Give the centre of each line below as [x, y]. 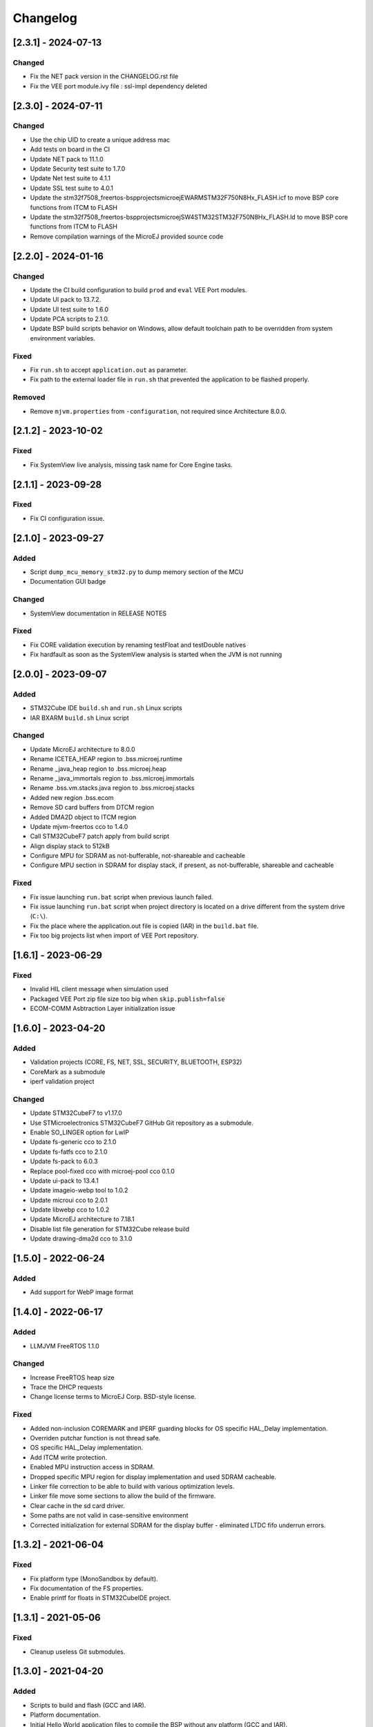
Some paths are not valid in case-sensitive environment [109, 1516]
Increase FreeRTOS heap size [72, 1377]
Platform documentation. [65, 1715]
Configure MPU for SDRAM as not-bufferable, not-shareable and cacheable [137, 856]
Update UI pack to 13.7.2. [66, 300]
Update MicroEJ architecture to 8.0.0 [83, 749]
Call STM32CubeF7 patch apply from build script [99, 837]
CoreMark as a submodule [68, 1071]
